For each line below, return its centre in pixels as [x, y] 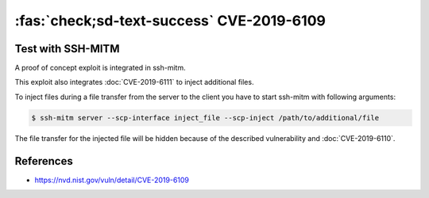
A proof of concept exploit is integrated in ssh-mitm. [100, 68]
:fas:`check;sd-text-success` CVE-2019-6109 [170, 21]
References [44, 161]
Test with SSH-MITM [67, 49]
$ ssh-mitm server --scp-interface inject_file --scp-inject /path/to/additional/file [205, 118]
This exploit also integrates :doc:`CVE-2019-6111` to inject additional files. [134, 82]
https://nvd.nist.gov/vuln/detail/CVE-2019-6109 [112, 180]
